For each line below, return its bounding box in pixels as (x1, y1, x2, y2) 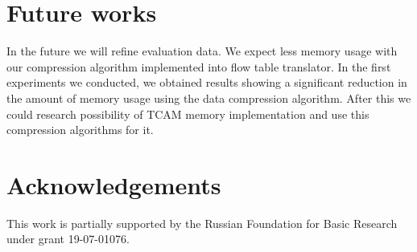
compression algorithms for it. (6, 121, 154, 138)
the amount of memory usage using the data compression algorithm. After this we (6, 89, 411, 106)
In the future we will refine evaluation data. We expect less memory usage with (6, 43, 398, 59)
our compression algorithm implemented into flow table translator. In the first (6, 58, 391, 75)
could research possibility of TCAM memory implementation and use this (6, 105, 370, 122)
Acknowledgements (6, 168, 221, 201)
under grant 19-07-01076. (6, 230, 130, 247)
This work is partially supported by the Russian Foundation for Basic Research (6, 214, 398, 231)
